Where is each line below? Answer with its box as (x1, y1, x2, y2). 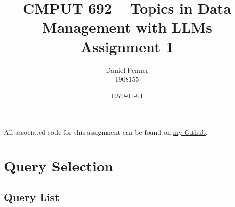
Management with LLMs (42, 17, 212, 37)
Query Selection (4, 156, 113, 176)
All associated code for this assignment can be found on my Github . (4, 127, 208, 137)
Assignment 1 (80, 36, 174, 56)
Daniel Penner (106, 64, 149, 75)
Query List (4, 189, 60, 204)
